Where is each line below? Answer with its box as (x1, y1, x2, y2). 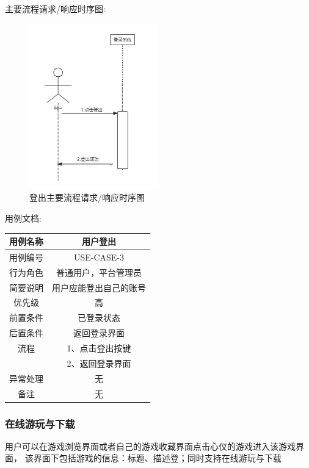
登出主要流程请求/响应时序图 (29, 191, 145, 204)
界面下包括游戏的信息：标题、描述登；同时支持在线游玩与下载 (33, 452, 282, 464)
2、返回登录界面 (67, 356, 131, 369)
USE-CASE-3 (73, 250, 125, 263)
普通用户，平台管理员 (56, 265, 142, 278)
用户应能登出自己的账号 (52, 281, 146, 293)
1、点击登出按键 (67, 341, 131, 354)
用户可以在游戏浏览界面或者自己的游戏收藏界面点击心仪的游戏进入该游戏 (5, 439, 296, 452)
